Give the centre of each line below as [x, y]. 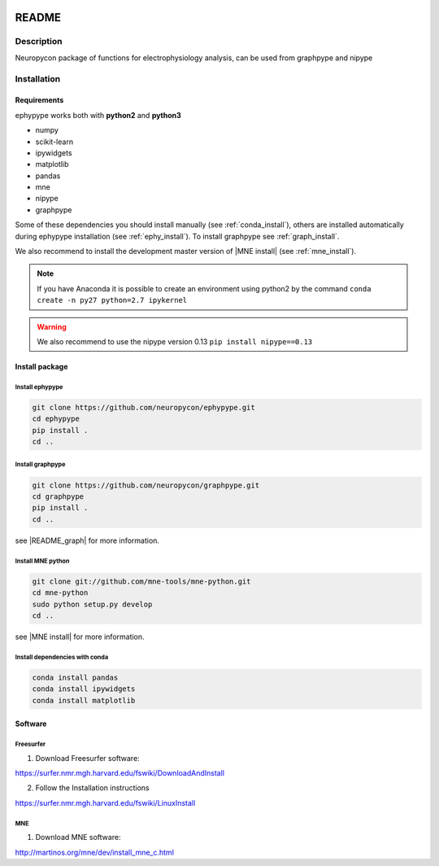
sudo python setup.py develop [92, 604]
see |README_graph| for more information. [87, 540]
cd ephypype [56, 419]
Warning [52, 326]
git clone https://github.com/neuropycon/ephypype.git [143, 407]
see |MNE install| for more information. [80, 636]
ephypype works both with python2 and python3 [98, 115]
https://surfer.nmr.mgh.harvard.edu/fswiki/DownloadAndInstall [120, 773]
